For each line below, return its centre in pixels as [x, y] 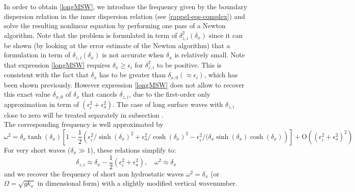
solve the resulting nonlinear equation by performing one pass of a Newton [115, 26]
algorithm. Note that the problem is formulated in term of [91, 35]
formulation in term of [37, 55]
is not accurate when [133, 55]
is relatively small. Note [210, 55]
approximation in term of [42, 104]
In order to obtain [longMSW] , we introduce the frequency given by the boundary [126, 6]
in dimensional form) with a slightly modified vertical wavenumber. [137, 183]
